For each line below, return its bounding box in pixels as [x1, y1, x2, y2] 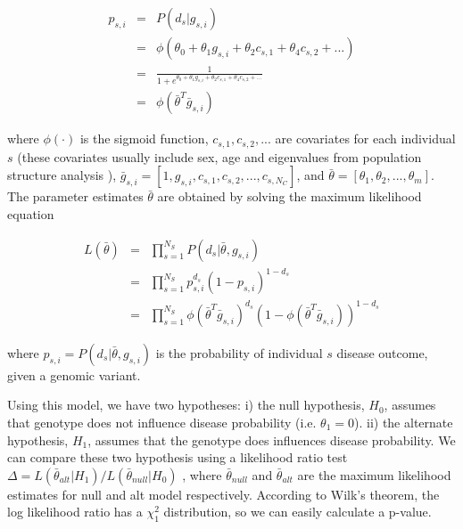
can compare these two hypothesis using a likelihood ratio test [7, 448, 348, 467]
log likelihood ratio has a [7, 502, 143, 521]
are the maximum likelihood [297, 465, 451, 484]
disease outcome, [336, 343, 428, 362]
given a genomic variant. [7, 365, 141, 384]
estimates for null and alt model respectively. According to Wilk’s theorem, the [7, 484, 440, 503]
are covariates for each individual [275, 129, 456, 148]
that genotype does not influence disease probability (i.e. [7, 412, 317, 431]
